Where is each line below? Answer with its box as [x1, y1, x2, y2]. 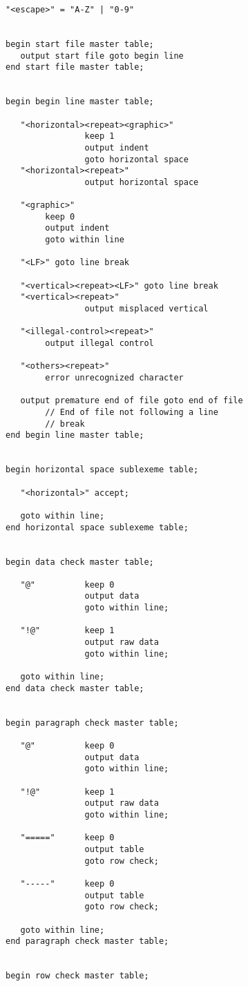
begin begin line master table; [6, 97, 154, 107]
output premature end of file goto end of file [20, 396, 243, 406]
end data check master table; [6, 683, 144, 693]
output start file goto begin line [20, 50, 184, 61]
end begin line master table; [6, 430, 144, 441]
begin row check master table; [6, 971, 149, 981]
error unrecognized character [45, 373, 184, 383]
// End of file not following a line [45, 407, 218, 417]
